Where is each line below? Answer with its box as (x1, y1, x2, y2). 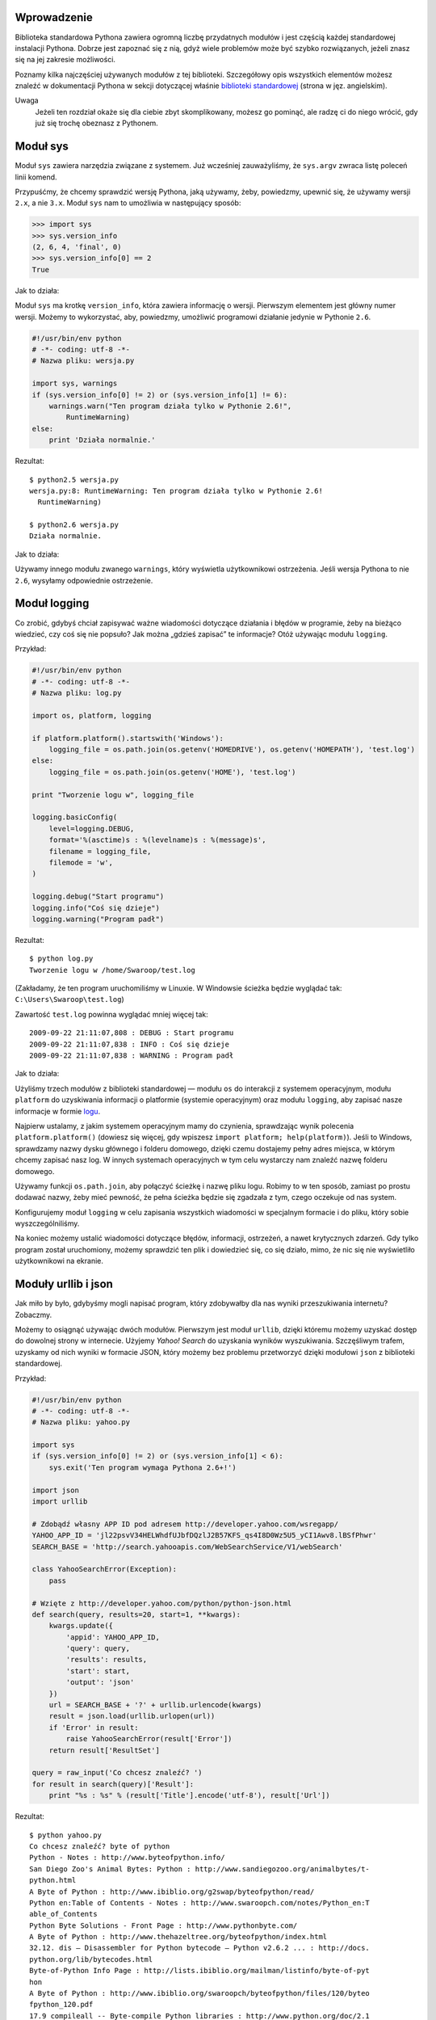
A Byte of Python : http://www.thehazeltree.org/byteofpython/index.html (29, 1932, 328, 1942)
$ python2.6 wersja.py (29, 520, 119, 529)
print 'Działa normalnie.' (48, 436, 157, 444)
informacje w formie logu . (15, 1106, 101, 1116)
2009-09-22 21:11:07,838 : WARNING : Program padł (29, 1051, 234, 1060)
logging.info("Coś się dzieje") (31, 903, 161, 912)
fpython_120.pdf (29, 2000, 94, 2009)
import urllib (31, 1497, 88, 1506)
